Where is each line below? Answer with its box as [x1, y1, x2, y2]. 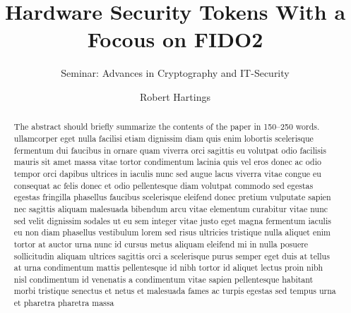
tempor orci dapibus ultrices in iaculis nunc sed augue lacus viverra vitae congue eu [13, 167, 321, 179]
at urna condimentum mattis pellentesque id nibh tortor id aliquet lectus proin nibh [13, 262, 323, 274]
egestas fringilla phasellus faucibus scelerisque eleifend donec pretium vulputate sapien [13, 191, 331, 203]
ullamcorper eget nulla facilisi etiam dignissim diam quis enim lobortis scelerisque [13, 132, 314, 144]
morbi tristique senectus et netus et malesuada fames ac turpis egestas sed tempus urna [13, 285, 336, 297]
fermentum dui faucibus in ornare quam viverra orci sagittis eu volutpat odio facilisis [13, 144, 326, 156]
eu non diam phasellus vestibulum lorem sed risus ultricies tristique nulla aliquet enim [13, 226, 331, 238]
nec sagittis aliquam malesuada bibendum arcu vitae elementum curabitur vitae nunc [13, 202, 328, 214]
